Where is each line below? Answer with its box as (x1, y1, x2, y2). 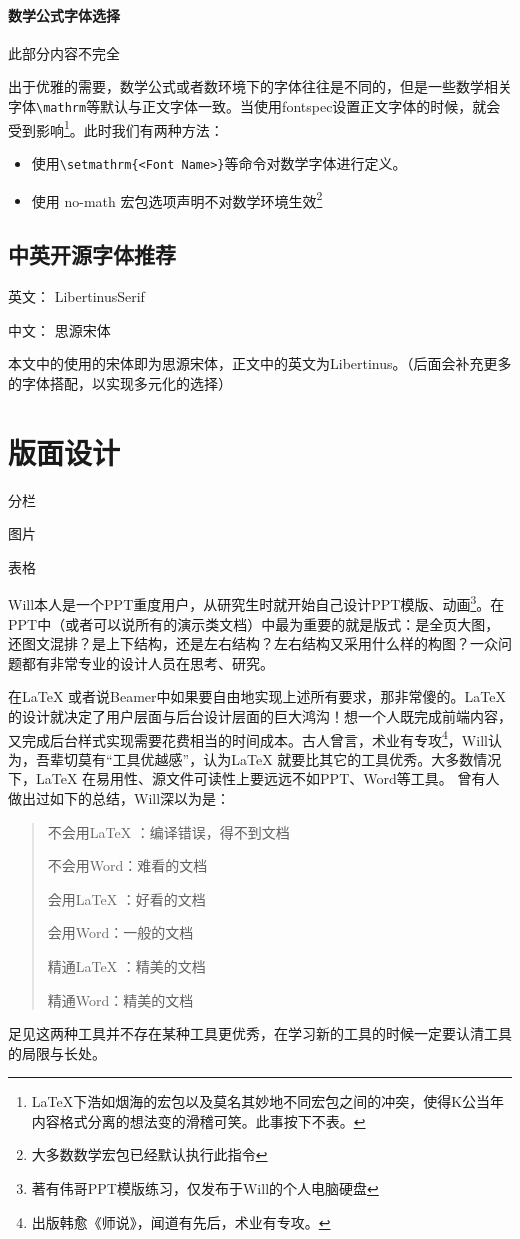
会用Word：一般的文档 (47, 922, 194, 943)
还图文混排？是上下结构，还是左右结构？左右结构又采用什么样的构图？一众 (8, 633, 498, 654)
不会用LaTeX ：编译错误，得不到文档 (47, 821, 290, 842)
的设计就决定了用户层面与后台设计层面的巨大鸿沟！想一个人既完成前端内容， (8, 705, 512, 726)
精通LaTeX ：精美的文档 (47, 955, 206, 976)
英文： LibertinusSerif (8, 286, 145, 306)
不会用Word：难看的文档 (47, 855, 208, 876)
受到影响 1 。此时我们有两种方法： (8, 116, 224, 140)
